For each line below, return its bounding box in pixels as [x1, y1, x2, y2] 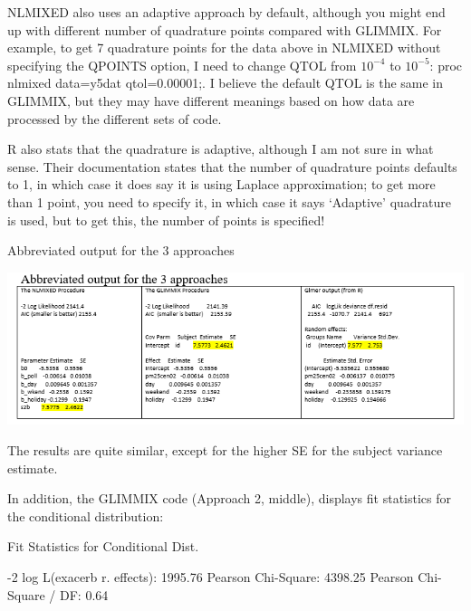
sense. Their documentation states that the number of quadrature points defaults [7, 157, 457, 176]
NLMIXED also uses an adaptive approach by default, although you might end [7, 3, 446, 21]
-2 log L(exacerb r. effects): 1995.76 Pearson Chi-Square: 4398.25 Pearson [7, 567, 414, 586]
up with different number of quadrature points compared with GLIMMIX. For [7, 20, 442, 39]
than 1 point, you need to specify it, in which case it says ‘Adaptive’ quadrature [7, 192, 452, 211]
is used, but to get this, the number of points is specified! [7, 210, 325, 229]
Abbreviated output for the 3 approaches [7, 241, 235, 260]
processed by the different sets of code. [7, 109, 222, 128]
